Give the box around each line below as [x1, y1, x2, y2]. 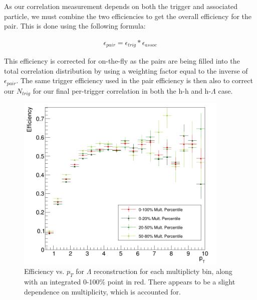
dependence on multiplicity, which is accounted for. [24, 286, 181, 296]
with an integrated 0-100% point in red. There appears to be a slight [24, 276, 235, 287]
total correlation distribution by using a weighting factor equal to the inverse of [4, 65, 248, 76]
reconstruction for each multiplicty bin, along [94, 266, 232, 276]
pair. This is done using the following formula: [4, 21, 146, 31]
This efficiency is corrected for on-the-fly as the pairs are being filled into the [4, 56, 240, 66]
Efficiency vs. [24, 266, 65, 276]
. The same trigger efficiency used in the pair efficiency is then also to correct [16, 75, 253, 86]
